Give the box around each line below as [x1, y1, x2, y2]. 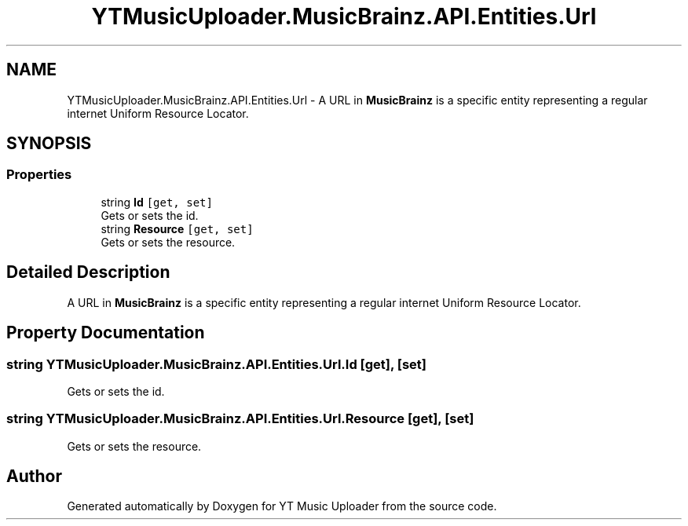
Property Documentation [6, 323, 205, 343]
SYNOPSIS [6, 133, 92, 154]
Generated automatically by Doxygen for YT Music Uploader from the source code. [67, 499, 497, 513]
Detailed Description [6, 262, 170, 283]
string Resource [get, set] [101, 221, 254, 236]
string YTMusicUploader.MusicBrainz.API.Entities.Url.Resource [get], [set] [6, 411, 474, 427]
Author [6, 466, 62, 487]
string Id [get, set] [101, 195, 213, 209]
